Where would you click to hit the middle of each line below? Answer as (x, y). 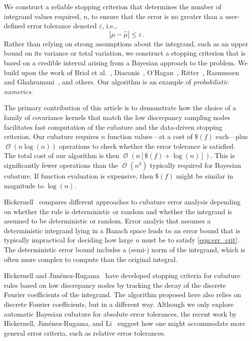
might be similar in (205, 175)
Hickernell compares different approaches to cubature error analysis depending (122, 202)
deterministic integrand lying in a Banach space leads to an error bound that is (122, 230)
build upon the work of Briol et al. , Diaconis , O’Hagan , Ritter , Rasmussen (122, 72)
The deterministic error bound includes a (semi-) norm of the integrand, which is (125, 250)
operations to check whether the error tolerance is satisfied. (147, 146)
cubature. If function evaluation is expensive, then (79, 175)
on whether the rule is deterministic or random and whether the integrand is (118, 211)
